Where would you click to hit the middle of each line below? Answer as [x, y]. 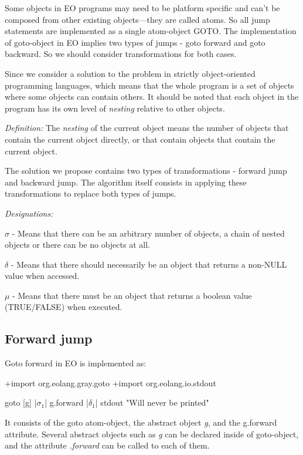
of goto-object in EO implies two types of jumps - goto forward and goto [135, 42]
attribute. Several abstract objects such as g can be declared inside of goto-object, [152, 434]
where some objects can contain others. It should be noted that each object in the [152, 97]
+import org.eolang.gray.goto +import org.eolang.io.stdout [110, 382]
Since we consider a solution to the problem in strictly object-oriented [130, 73]
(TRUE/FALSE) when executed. [64, 307]
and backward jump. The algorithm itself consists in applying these [126, 182]
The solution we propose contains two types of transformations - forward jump [146, 171]
